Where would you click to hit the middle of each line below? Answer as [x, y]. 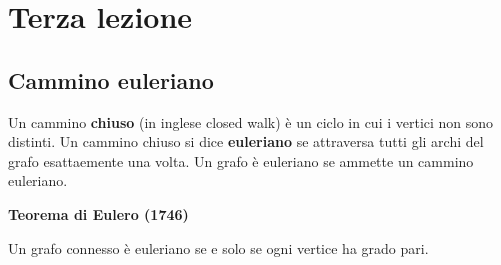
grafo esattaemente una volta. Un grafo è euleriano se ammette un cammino [241, 160]
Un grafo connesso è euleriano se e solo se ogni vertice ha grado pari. [218, 247]
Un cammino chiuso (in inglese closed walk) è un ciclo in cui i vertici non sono [251, 121]
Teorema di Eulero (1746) [98, 213]
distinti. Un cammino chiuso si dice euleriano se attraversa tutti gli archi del [246, 141]
